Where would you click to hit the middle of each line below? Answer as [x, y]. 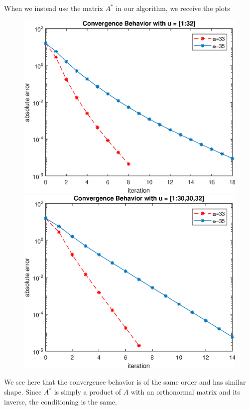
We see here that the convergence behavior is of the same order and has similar [125, 382]
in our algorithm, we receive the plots [173, 8]
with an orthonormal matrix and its [186, 392]
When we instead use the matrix [54, 8]
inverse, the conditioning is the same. [61, 401]
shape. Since [23, 392]
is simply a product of [88, 392]
